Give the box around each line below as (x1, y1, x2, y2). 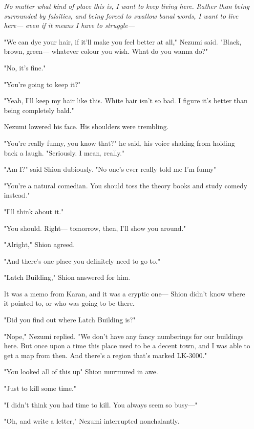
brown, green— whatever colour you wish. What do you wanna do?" (4, 46, 208, 56)
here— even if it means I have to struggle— (4, 20, 135, 30)
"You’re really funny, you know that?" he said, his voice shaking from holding (4, 137, 235, 148)
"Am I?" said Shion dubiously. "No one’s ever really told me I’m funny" (4, 164, 216, 174)
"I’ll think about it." (4, 206, 64, 216)
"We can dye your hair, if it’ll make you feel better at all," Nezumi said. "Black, (4, 36, 242, 46)
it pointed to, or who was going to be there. (4, 298, 135, 308)
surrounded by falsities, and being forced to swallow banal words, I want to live (4, 10, 238, 21)
